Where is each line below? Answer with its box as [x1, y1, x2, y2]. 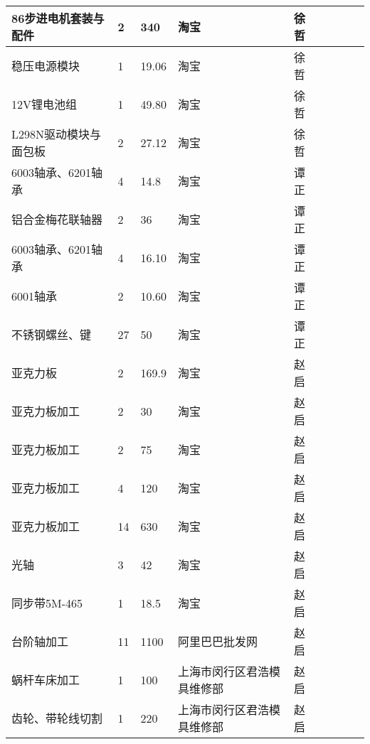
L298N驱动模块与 [11, 126, 102, 142]
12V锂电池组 [11, 96, 78, 112]
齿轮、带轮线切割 [11, 710, 103, 726]
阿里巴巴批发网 [177, 633, 258, 649]
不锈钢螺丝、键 [11, 326, 92, 343]
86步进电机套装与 [11, 10, 105, 26]
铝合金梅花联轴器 [11, 211, 103, 227]
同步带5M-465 [11, 595, 83, 611]
